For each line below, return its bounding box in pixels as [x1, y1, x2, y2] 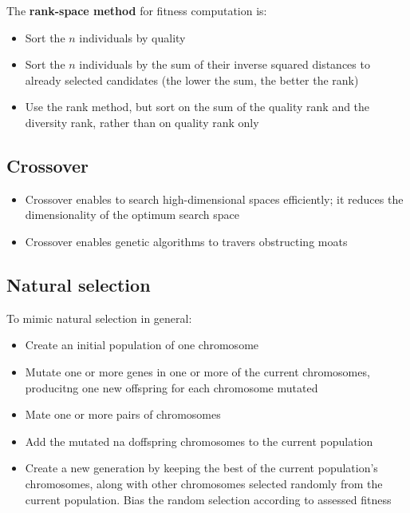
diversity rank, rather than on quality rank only [25, 113, 259, 130]
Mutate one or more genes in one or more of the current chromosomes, [25, 363, 370, 380]
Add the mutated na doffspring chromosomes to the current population [25, 432, 373, 449]
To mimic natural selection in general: [6, 309, 192, 326]
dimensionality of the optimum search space [25, 206, 239, 223]
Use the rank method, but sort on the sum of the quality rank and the [25, 98, 370, 115]
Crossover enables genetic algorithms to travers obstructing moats [25, 233, 348, 249]
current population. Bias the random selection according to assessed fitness [25, 491, 392, 507]
